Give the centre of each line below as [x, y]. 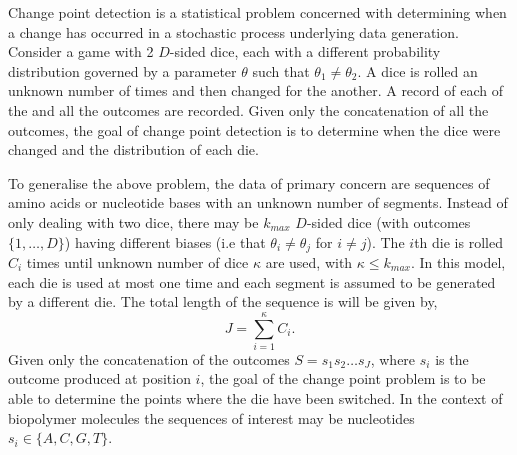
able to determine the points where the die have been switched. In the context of [255, 398]
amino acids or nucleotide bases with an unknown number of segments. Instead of [258, 202]
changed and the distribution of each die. [133, 149]
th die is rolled [458, 241]
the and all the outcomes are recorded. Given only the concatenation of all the [248, 109]
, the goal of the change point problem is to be [343, 378]
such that [281, 70]
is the [452, 358]
